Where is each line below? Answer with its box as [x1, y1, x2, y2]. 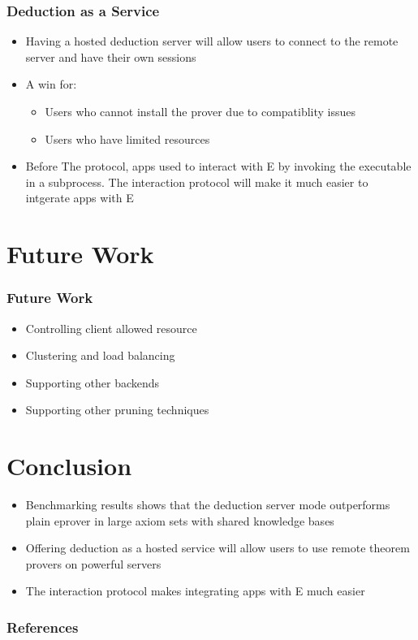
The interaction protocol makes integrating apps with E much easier [25, 582, 365, 599]
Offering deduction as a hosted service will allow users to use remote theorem [25, 539, 410, 556]
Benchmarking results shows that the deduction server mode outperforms [25, 496, 390, 513]
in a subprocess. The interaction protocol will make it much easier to [25, 173, 368, 190]
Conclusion [6, 449, 132, 482]
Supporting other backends [25, 374, 160, 391]
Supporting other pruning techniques [25, 401, 209, 418]
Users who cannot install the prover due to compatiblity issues [45, 103, 356, 119]
